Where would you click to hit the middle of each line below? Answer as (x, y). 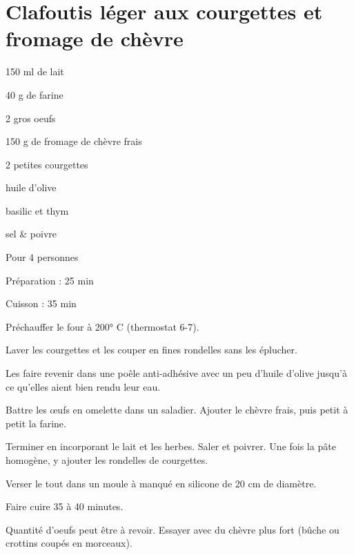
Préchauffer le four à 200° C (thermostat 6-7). (102, 326)
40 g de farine (35, 94)
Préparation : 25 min (50, 280)
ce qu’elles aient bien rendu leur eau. (83, 386)
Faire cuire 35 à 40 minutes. (65, 506)
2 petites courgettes (47, 164)
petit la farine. (36, 423)
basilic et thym (37, 210)
